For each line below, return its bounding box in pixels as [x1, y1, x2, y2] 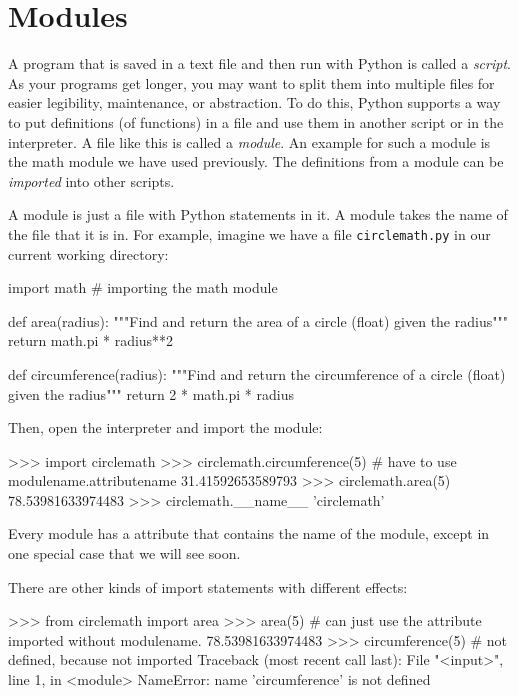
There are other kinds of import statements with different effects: [8, 576, 408, 597]
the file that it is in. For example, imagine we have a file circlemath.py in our [8, 223, 491, 244]
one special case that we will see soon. [8, 543, 241, 564]
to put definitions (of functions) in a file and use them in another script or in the [8, 111, 504, 132]
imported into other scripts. [8, 170, 175, 191]
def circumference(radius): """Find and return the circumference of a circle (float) [8, 363, 506, 384]
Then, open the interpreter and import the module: [8, 417, 323, 438]
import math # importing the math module [8, 277, 278, 298]
